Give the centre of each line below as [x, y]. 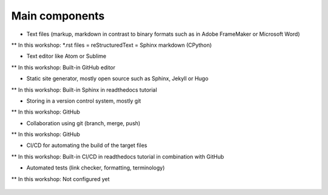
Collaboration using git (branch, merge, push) [84, 123]
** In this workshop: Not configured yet [60, 179]
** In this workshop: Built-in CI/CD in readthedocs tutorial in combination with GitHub [118, 156]
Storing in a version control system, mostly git [84, 101]
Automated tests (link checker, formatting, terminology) [96, 168]
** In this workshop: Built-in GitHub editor [63, 67]
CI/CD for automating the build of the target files [87, 145]
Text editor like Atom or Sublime [66, 56]
